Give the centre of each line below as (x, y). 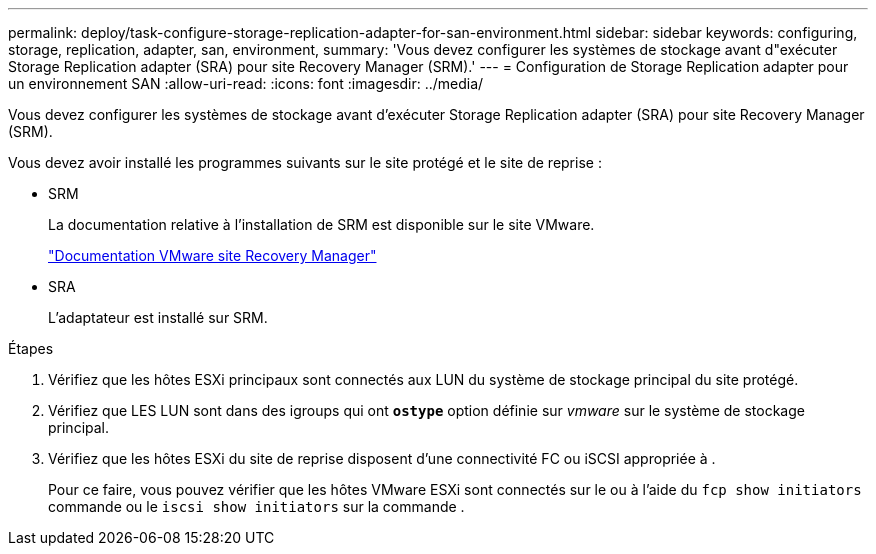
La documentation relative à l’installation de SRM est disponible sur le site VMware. (321, 224)
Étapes (31, 348)
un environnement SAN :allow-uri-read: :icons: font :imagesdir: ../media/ (246, 83)
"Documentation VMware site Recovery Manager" (212, 255)
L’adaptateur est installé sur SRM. (158, 317)
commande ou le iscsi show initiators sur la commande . (256, 506)
